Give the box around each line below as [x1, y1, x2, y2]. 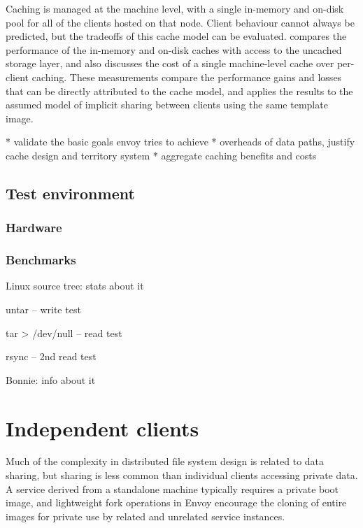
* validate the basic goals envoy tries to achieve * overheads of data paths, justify [6, 134, 355, 149]
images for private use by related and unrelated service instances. [6, 508, 285, 523]
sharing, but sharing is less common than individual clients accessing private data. [6, 468, 358, 483]
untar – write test [6, 301, 81, 316]
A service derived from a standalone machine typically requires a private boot [6, 481, 339, 496]
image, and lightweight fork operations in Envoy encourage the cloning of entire [6, 495, 347, 510]
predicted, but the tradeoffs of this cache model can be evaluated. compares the [6, 29, 347, 43]
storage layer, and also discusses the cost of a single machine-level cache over [6, 56, 334, 71]
